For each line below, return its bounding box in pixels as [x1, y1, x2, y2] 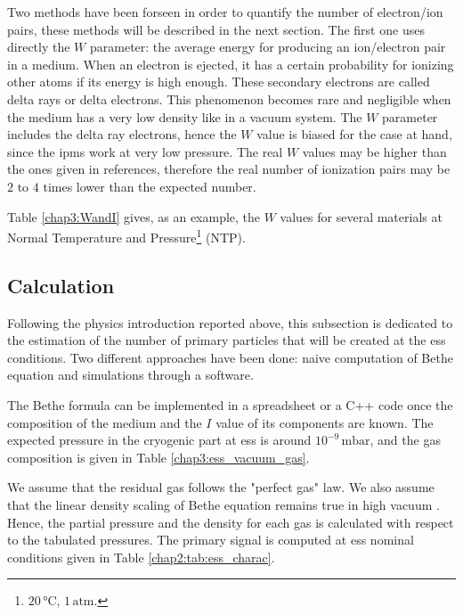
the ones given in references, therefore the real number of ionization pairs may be [7, 160, 451, 178]
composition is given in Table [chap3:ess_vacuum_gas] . [7, 447, 310, 466]
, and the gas [370, 430, 441, 449]
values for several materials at [280, 207, 443, 225]
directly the [7, 37, 70, 56]
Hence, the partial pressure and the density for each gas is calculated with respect [7, 512, 454, 531]
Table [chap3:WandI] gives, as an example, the [7, 207, 261, 225]
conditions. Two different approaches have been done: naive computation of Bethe [7, 348, 453, 366]
